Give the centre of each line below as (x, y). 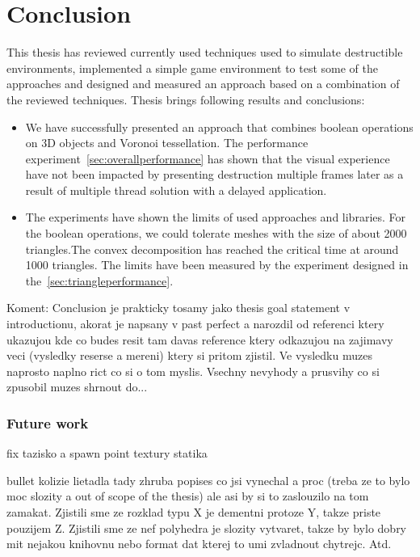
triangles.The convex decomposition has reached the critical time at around (212, 249)
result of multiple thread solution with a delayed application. (176, 190)
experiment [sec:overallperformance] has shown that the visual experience (208, 158)
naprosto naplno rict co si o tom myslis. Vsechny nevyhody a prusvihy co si (193, 371)
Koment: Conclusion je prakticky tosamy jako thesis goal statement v (178, 308)
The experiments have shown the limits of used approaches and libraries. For (216, 217)
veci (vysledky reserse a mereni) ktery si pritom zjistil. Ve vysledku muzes (189, 355)
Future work (48, 422)
